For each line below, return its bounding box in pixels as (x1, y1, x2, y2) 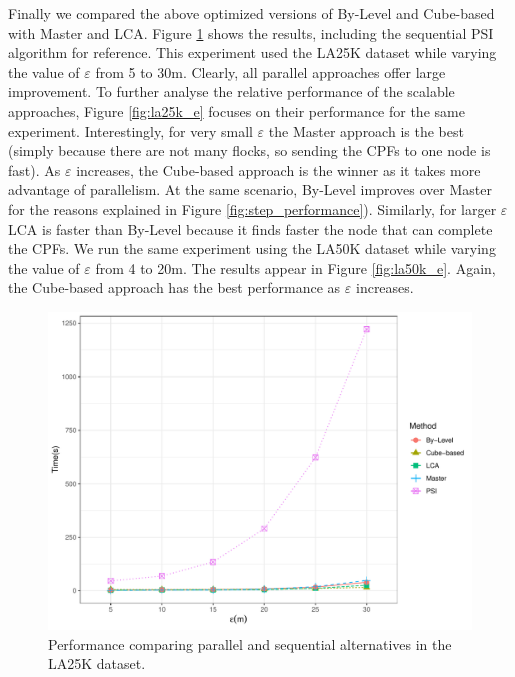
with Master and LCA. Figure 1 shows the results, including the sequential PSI (8, 22, 494, 43)
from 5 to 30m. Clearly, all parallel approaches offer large (95, 61, 446, 82)
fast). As (8, 159, 61, 180)
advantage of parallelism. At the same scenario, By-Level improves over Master (8, 179, 492, 200)
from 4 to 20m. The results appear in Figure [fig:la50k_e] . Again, (95, 257, 496, 278)
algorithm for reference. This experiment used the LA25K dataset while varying (8, 42, 497, 63)
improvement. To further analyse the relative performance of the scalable (8, 81, 455, 102)
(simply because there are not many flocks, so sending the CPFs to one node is (8, 140, 491, 161)
